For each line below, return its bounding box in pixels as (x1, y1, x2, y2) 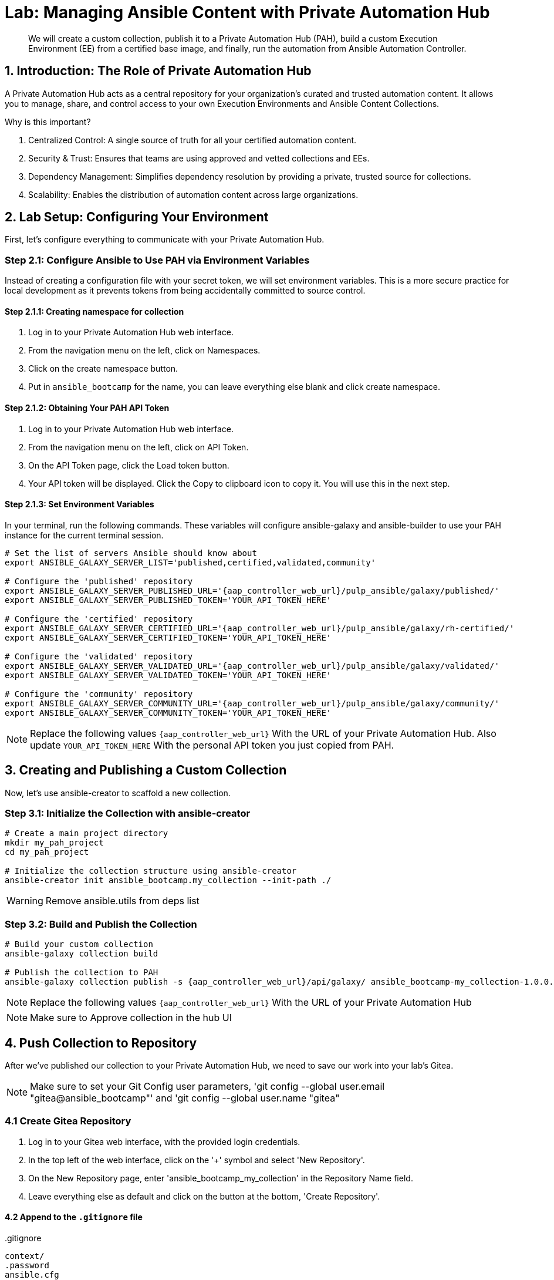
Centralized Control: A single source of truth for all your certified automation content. (28, 134, 357, 145)
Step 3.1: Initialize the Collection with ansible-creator (5, 807, 251, 820)
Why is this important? (5, 116, 91, 127)
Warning (6, 895, 43, 907)
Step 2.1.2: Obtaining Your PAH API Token (5, 403, 170, 413)
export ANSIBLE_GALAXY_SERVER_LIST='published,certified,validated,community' (5, 557, 376, 567)
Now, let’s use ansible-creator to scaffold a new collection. (5, 787, 231, 798)
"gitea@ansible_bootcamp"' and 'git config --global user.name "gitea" (30, 1092, 340, 1104)
